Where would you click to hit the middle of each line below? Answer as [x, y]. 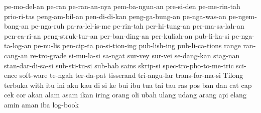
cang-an [16, 55]
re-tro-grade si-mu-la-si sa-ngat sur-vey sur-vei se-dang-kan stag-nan [135, 55]
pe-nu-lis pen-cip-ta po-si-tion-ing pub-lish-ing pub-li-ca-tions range [137, 45]
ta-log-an [18, 45]
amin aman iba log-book [41, 104]
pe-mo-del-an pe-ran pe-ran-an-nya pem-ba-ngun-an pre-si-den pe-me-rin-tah [122, 6]
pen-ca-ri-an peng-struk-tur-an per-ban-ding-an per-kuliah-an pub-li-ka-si [117, 35]
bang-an [17, 26]
